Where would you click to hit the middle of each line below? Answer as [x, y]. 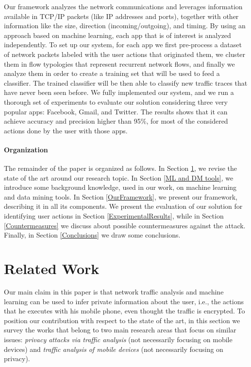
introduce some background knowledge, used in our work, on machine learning [120, 187]
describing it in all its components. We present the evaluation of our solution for [123, 206]
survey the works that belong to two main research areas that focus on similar [120, 330]
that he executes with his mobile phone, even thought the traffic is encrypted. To [125, 311]
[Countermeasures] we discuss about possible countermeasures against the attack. [125, 225]
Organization [26, 149]
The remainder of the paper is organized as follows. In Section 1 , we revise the [120, 168]
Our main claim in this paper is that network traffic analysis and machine [114, 291]
